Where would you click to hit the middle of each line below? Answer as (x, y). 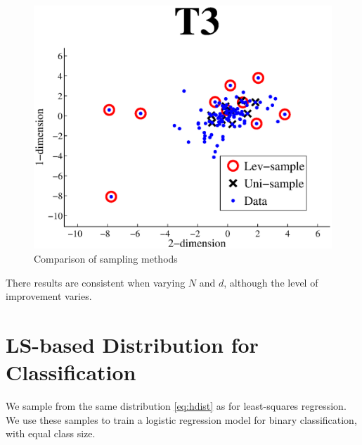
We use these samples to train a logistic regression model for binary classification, (181, 419)
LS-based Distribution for (132, 344)
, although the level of (271, 282)
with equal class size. (51, 433)
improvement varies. (49, 296)
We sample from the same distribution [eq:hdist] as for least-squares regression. (176, 406)
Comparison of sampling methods (106, 258)
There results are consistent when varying (96, 282)
